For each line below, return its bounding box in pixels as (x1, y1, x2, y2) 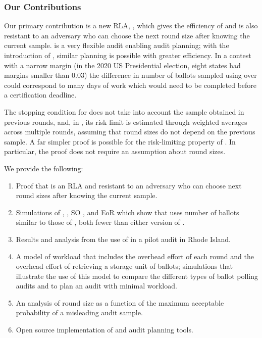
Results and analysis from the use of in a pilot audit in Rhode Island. (16, 233, 231, 244)
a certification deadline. (4, 89, 77, 100)
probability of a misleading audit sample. (16, 307, 143, 318)
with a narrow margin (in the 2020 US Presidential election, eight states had (4, 60, 241, 70)
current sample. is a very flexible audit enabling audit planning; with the (4, 40, 229, 51)
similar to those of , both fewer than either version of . (16, 217, 185, 227)
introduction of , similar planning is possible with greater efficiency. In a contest (4, 50, 251, 60)
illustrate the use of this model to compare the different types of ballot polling (16, 270, 258, 281)
